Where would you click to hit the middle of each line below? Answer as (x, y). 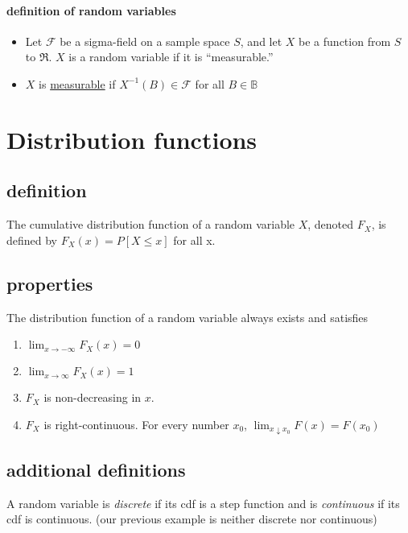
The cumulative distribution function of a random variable (151, 224)
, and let (261, 41)
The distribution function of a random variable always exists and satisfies (188, 317)
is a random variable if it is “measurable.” (171, 57)
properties (50, 283)
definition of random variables (91, 10)
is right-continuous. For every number (136, 424)
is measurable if (77, 83)
